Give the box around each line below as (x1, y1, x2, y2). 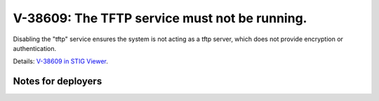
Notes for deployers (13, 75, 102, 87)
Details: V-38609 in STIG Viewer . (13, 57, 109, 65)
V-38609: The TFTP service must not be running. (13, 10, 307, 26)
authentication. (13, 44, 57, 52)
